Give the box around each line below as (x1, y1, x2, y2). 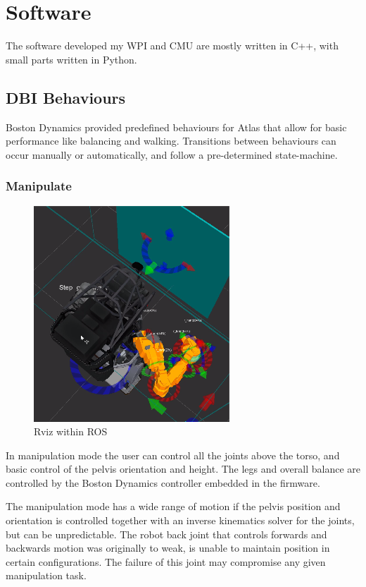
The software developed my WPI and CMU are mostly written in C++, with (6, 38, 339, 53)
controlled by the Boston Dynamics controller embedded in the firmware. (6, 475, 320, 490)
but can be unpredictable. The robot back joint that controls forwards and (6, 526, 327, 541)
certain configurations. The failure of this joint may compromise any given (6, 554, 326, 569)
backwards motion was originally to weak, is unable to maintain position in (6, 540, 330, 555)
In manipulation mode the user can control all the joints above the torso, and (6, 447, 340, 462)
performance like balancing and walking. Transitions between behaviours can (6, 133, 336, 148)
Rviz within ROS (34, 424, 108, 439)
